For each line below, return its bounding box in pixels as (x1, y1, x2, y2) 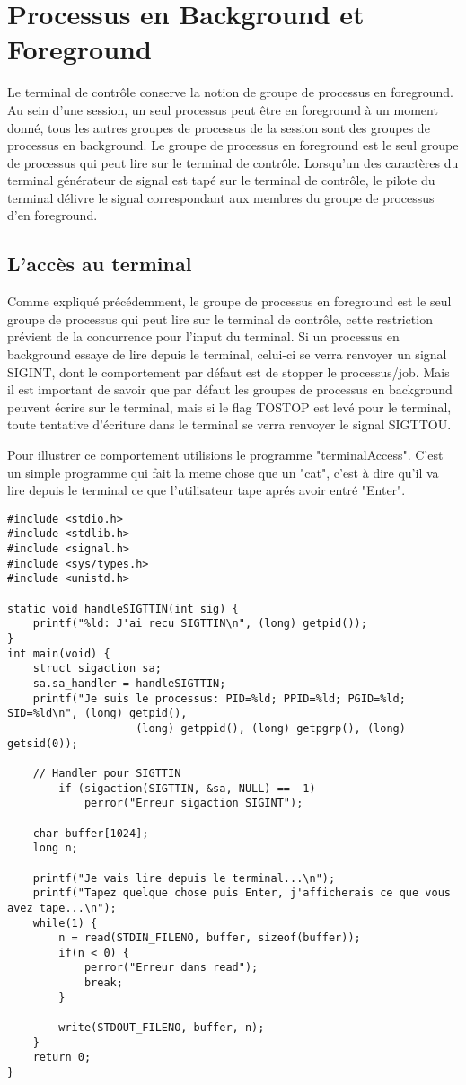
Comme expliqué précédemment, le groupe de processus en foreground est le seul (7, 292, 452, 311)
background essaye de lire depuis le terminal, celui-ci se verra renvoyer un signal (7, 345, 447, 364)
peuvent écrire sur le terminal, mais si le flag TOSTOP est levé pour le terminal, (7, 397, 452, 416)
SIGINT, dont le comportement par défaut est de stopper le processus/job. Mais (7, 362, 450, 381)
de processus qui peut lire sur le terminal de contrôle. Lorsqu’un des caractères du (7, 153, 459, 172)
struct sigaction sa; (32, 662, 162, 675)
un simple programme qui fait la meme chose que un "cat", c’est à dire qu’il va (7, 463, 439, 481)
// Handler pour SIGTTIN (32, 766, 181, 780)
